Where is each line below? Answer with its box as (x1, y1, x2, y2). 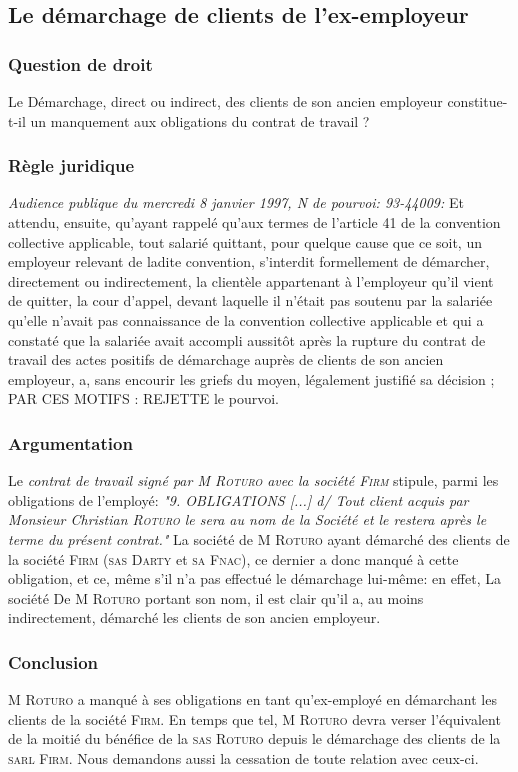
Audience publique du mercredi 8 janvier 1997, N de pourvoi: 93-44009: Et (8, 192, 464, 213)
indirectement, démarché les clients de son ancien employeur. (8, 607, 381, 628)
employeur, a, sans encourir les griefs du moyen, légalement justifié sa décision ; (8, 368, 495, 389)
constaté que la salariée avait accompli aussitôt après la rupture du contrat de (8, 329, 486, 350)
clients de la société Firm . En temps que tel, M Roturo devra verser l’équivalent (8, 708, 501, 729)
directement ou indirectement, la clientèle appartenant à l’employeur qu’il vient (8, 270, 494, 291)
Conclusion (8, 649, 98, 674)
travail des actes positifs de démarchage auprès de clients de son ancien (8, 349, 444, 370)
